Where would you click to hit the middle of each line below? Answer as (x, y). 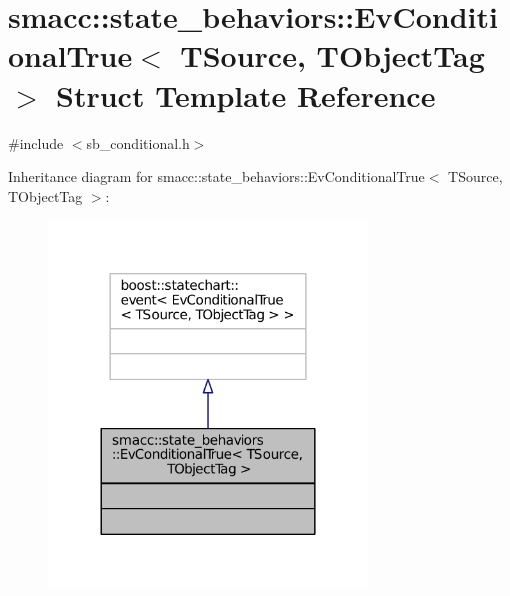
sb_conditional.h (138, 142)
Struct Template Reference (246, 94)
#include (36, 142)
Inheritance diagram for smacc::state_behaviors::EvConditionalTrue (216, 176)
